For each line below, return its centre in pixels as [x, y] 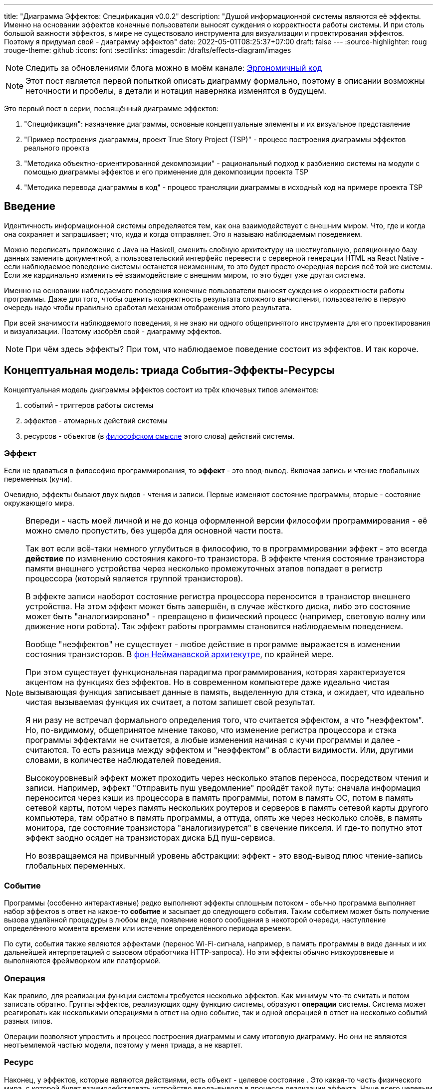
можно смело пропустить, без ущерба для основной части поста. [154, 531]
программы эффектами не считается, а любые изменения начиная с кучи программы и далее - [213, 740]
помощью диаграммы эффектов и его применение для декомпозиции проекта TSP [166, 172]
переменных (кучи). [38, 479]
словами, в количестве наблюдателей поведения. [123, 760]
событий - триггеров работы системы [89, 405]
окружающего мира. [39, 503]
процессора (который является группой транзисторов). [134, 579]
